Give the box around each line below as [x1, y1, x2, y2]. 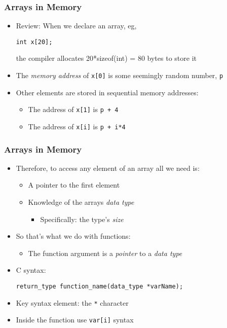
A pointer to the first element [28, 179, 120, 190]
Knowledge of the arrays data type [28, 197, 134, 207]
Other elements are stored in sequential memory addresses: [16, 87, 199, 97]
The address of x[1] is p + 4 [28, 104, 119, 115]
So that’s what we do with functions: [16, 231, 131, 241]
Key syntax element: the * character [16, 297, 129, 308]
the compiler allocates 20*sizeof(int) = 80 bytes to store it [16, 53, 197, 63]
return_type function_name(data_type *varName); [16, 283, 183, 290]
